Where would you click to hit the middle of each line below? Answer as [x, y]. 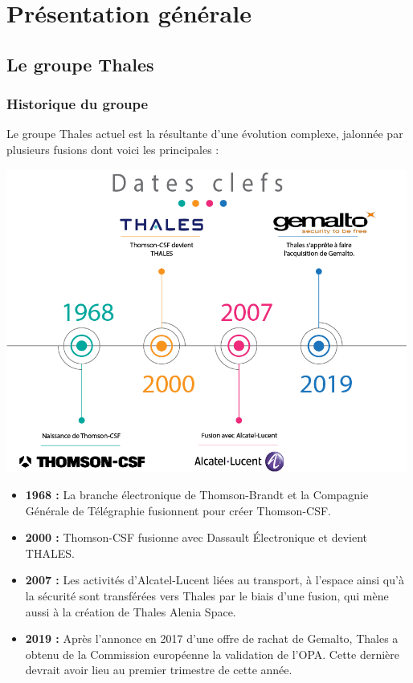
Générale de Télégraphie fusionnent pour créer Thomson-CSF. [178, 510]
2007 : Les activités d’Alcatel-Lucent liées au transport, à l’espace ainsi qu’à [215, 580]
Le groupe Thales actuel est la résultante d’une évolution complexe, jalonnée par [205, 134]
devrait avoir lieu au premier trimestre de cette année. [159, 670]
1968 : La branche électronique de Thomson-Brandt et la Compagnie [197, 495]
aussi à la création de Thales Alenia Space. [131, 611]
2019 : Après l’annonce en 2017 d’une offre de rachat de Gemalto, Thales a [212, 638]
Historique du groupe [78, 104]
